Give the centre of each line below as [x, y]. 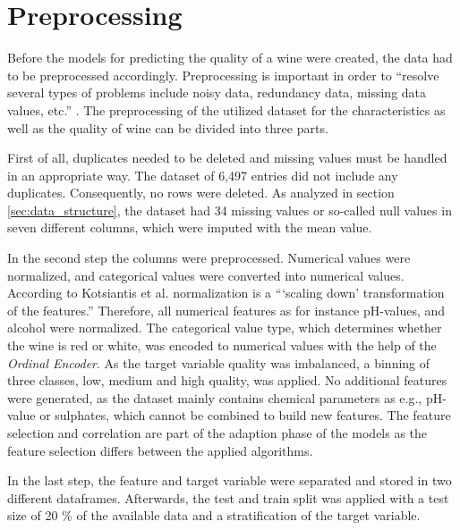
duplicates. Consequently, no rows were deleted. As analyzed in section [201, 193]
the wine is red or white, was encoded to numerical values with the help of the [222, 345]
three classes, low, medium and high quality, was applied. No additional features [227, 380]
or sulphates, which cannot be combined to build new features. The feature [245, 415]
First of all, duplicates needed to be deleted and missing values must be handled [227, 158]
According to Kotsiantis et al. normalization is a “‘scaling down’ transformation [226, 293]
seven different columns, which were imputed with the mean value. [190, 227]
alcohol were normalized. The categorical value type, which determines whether [225, 328]
